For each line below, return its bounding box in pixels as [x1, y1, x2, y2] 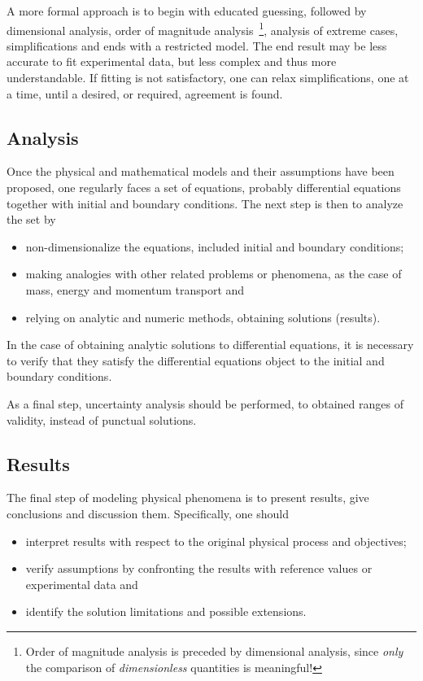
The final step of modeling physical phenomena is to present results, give [7, 489, 369, 506]
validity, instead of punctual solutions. [7, 411, 197, 428]
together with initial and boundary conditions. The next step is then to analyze [7, 194, 403, 212]
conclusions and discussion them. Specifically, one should [7, 504, 289, 522]
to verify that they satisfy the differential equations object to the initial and [7, 351, 385, 369]
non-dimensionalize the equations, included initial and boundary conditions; [25, 238, 404, 255]
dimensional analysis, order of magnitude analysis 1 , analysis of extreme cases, [7, 19, 399, 38]
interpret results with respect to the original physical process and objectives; [25, 532, 407, 549]
